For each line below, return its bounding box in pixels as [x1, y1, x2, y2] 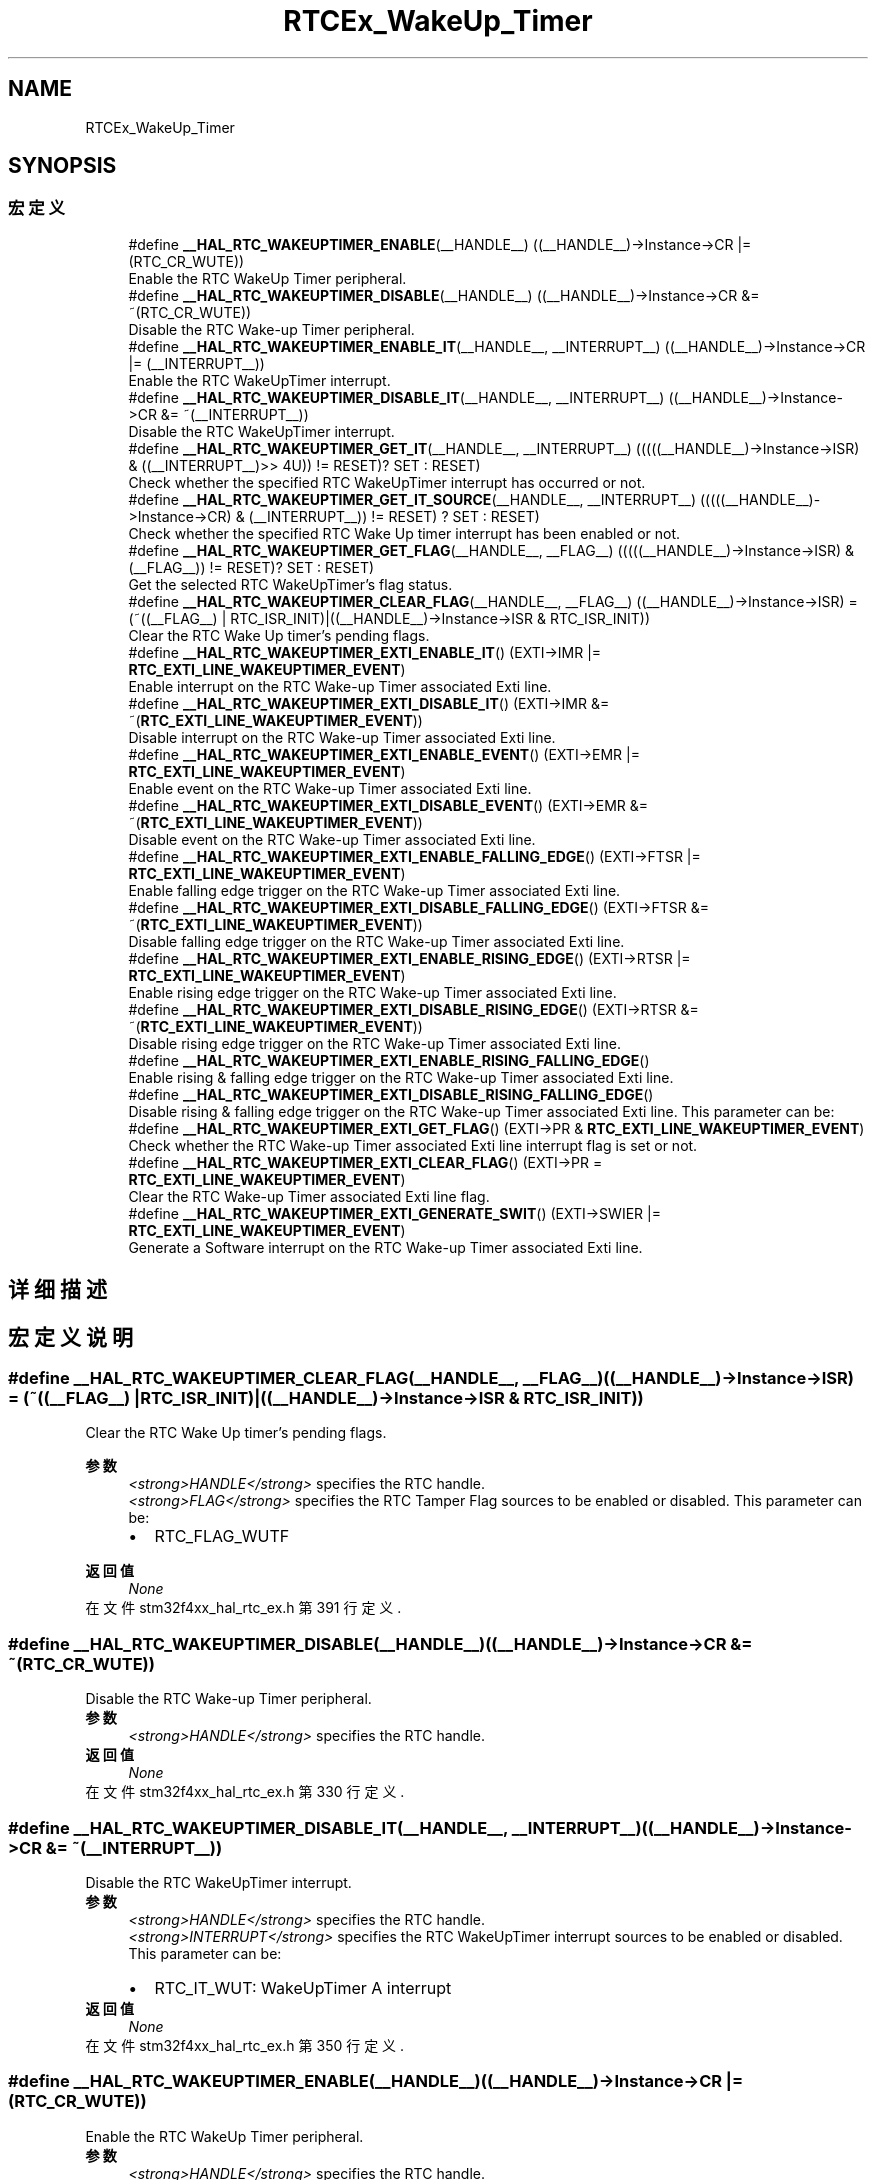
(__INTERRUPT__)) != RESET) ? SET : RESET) [248, 507, 540, 525]
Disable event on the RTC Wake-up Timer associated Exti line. [128, 830, 536, 848]
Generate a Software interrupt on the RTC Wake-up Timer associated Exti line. [128, 1238, 643, 1256]
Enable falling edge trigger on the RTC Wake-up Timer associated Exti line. [128, 881, 621, 899]
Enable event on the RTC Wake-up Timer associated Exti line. [128, 779, 532, 797]
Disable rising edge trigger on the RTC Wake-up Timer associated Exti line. [128, 1034, 621, 1052]
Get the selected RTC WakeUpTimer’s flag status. [128, 575, 453, 593]
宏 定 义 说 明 [8, 1324, 133, 1350]
